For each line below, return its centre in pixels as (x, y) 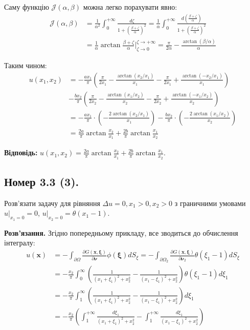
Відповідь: (21, 152)
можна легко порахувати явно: (130, 7)
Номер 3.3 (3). (42, 182)
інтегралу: (20, 243)
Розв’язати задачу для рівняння (52, 203)
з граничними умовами (210, 203)
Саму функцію (27, 7)
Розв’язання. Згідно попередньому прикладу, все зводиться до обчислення (121, 232)
